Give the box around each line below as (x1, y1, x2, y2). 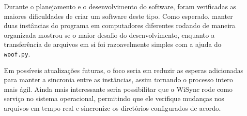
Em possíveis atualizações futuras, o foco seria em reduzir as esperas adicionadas (4, 65, 244, 75)
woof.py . (4, 48, 31, 58)
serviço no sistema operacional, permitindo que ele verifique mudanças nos (4, 93, 224, 103)
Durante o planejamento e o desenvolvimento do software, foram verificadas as (4, 1, 236, 11)
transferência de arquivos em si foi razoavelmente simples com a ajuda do (4, 39, 221, 49)
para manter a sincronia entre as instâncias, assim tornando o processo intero (4, 74, 233, 85)
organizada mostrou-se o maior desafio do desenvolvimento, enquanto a (4, 29, 215, 40)
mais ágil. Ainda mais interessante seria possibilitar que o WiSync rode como (4, 84, 233, 94)
